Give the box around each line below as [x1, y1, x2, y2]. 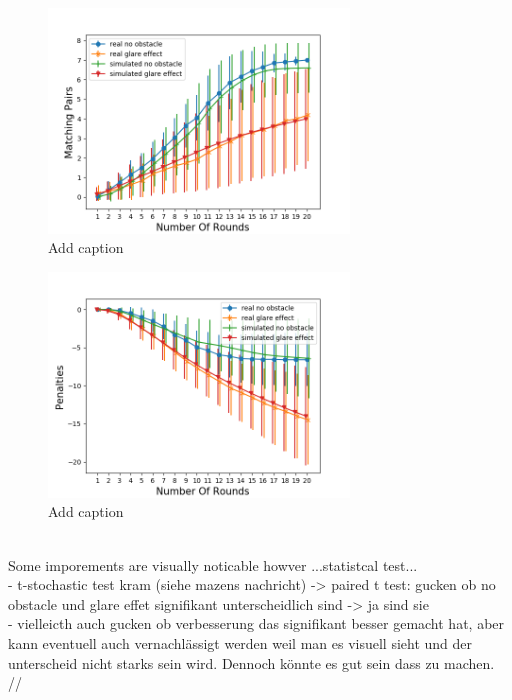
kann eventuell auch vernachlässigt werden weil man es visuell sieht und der [8, 632, 473, 653]
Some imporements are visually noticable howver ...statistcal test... [8, 554, 418, 575]
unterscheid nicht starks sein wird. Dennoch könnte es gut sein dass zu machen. [8, 652, 495, 673]
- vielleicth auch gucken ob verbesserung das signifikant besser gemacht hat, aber [8, 613, 505, 634]
